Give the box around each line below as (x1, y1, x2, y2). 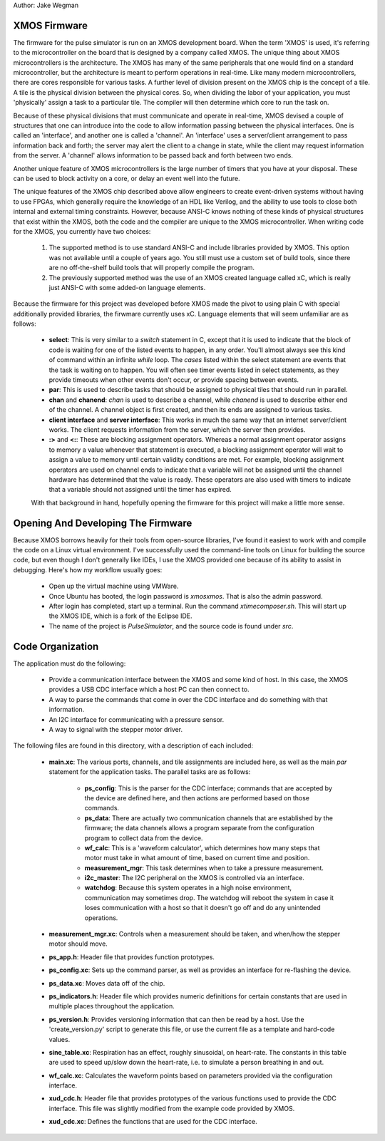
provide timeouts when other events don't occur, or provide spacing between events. (48, 376, 299, 384)
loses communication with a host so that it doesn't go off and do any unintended (84, 904, 321, 912)
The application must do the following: (13, 659, 126, 668)
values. (48, 1035, 71, 1043)
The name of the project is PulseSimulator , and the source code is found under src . (48, 621, 294, 630)
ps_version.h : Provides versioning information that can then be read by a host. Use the (48, 1015, 304, 1023)
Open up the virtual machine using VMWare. (48, 582, 179, 591)
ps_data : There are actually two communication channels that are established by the (84, 813, 333, 822)
